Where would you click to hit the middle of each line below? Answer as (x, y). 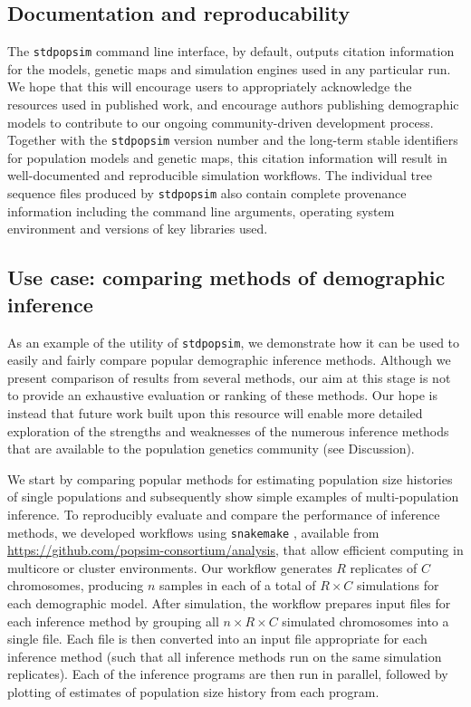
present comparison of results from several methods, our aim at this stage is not (229, 377)
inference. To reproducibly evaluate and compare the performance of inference (224, 514)
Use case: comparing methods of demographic (226, 277)
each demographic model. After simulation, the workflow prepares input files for (229, 602)
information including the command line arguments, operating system (201, 210)
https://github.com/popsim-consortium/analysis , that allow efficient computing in (235, 550)
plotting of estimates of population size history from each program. (193, 691)
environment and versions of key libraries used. (138, 229)
